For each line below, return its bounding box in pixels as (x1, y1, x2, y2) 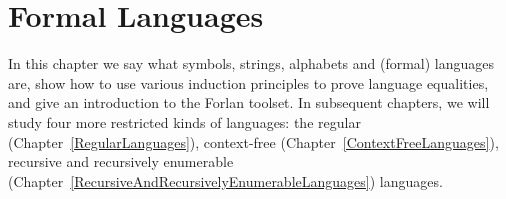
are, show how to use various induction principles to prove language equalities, (8, 72, 489, 93)
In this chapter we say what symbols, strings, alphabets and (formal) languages (8, 53, 495, 74)
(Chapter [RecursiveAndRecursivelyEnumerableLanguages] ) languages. (8, 170, 443, 191)
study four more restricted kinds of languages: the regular (8, 111, 361, 132)
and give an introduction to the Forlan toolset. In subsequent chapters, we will (8, 92, 490, 113)
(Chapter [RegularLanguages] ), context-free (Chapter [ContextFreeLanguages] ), (8, 131, 499, 152)
